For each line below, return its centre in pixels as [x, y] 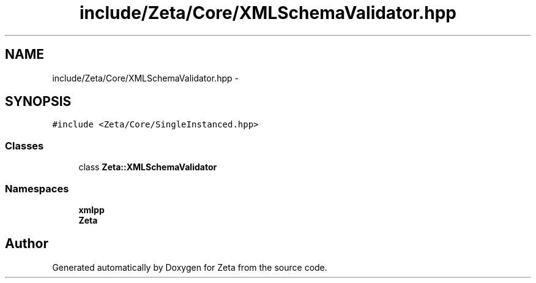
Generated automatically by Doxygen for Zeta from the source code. [190, 267]
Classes [24, 145]
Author [27, 244]
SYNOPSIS [38, 102]
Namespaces [37, 188]
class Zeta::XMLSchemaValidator [148, 167]
